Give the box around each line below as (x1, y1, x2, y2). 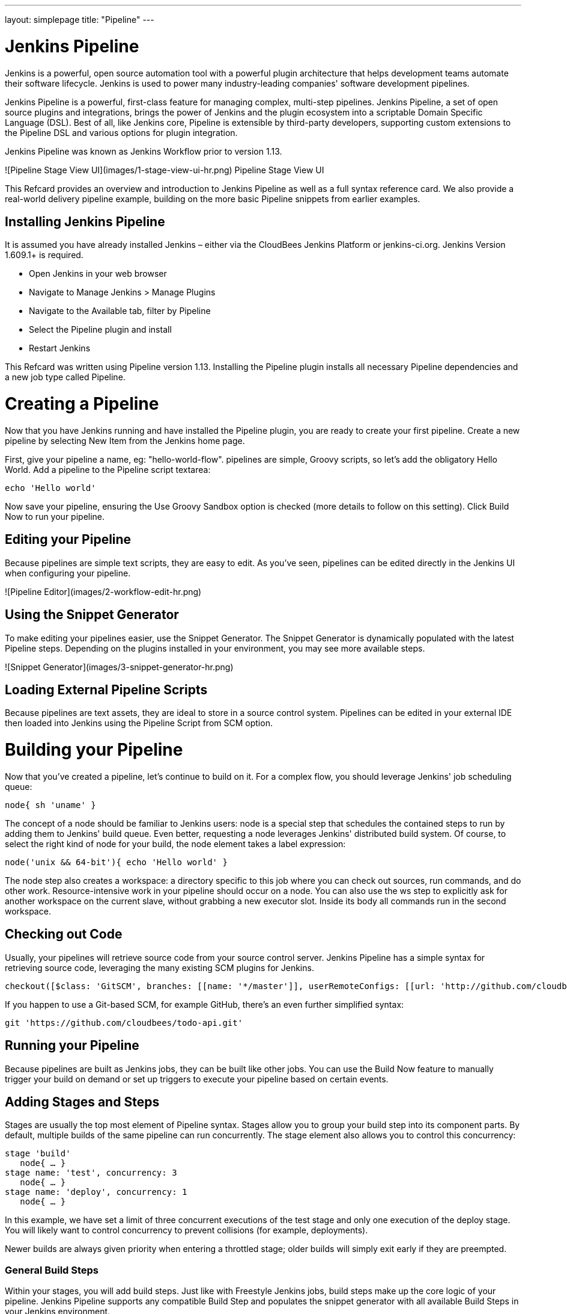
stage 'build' (5, 1149, 71, 1159)
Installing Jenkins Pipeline (5, 214, 165, 229)
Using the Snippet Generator (5, 607, 179, 623)
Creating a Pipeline (5, 393, 159, 415)
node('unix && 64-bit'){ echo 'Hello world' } (5, 857, 228, 867)
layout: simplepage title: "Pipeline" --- (5, 14, 154, 25)
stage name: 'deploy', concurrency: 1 (5, 1187, 187, 1197)
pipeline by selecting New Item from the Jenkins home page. (5, 435, 245, 446)
